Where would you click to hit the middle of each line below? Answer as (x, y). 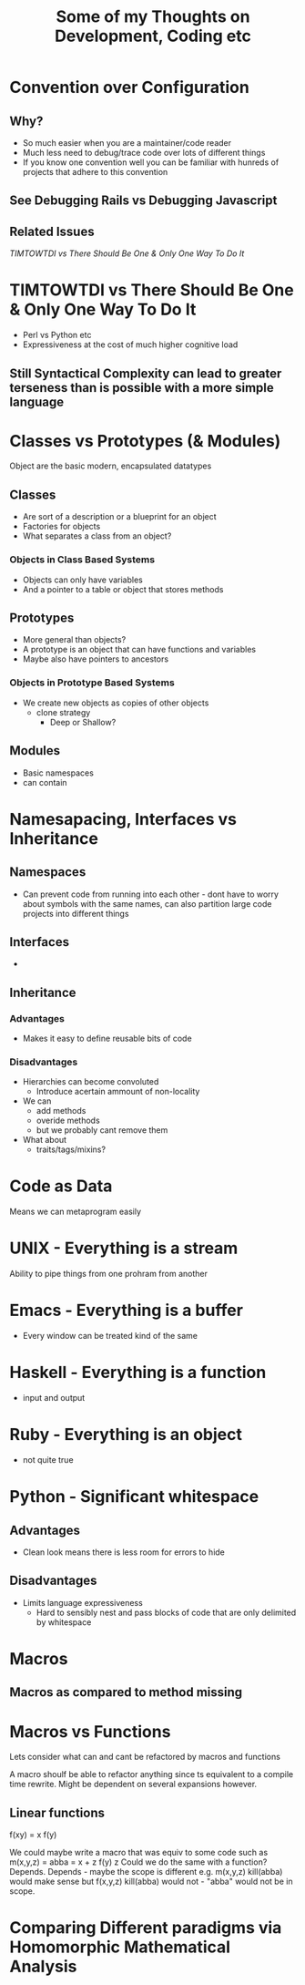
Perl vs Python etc (57, 335)
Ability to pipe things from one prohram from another (108, 1274)
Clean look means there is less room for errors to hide (124, 1552)
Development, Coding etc (153, 36)
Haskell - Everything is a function (138, 1373)
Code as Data (61, 1186)
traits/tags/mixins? (71, 1149)
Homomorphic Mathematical (120, 1947)
